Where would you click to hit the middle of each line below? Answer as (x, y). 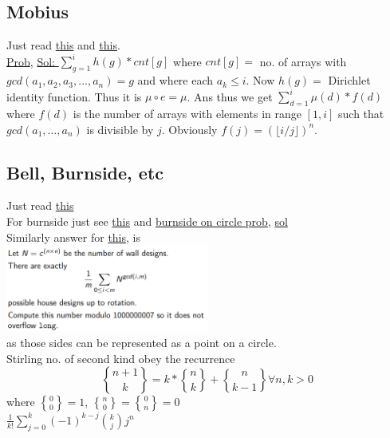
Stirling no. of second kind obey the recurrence (121, 358)
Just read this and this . (63, 45)
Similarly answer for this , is (73, 237)
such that (361, 113)
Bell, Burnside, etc (85, 172)
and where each (175, 80)
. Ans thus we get (230, 96)
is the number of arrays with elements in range (187, 113)
